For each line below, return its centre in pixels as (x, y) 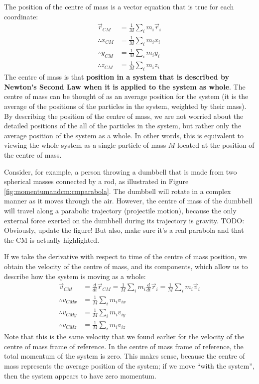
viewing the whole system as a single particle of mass (85, 145)
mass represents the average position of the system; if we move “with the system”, (129, 366)
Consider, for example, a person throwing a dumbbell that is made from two (121, 171)
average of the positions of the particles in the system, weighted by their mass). (125, 106)
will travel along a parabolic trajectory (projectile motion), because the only (120, 210)
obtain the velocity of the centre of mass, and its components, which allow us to (126, 266)
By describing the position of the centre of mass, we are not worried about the (124, 116)
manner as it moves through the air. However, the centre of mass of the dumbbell (128, 201)
